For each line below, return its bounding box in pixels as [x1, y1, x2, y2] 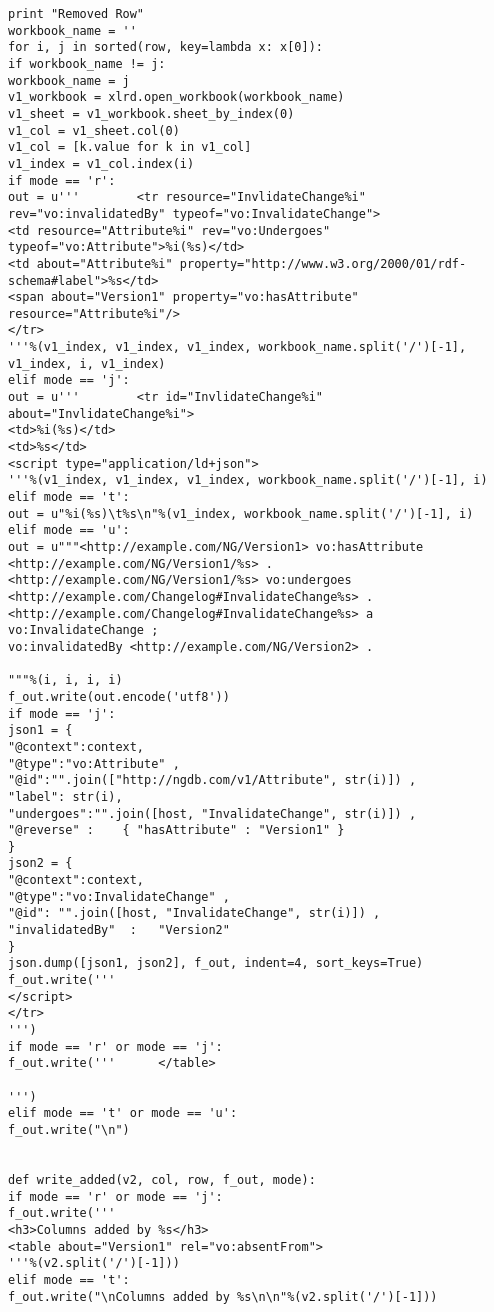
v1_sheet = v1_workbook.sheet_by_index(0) [8, 106, 295, 121]
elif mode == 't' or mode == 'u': [8, 1106, 238, 1121]
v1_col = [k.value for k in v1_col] [8, 140, 252, 155]
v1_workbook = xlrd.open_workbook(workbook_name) [8, 90, 345, 105]
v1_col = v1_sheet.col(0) [8, 123, 180, 138]
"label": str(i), [8, 789, 123, 804]
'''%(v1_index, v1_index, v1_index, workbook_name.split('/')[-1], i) [8, 473, 488, 488]
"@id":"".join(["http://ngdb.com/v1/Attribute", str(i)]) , [8, 773, 417, 788]
